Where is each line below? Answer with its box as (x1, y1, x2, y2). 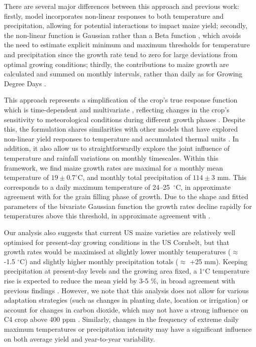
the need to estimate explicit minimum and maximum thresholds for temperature (4, 39, 250, 50)
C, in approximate (176, 181, 231, 192)
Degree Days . (4, 78, 46, 88)
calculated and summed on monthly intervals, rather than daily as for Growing (4, 69, 243, 79)
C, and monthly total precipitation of (77, 172, 190, 182)
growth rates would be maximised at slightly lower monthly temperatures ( (4, 246, 231, 257)
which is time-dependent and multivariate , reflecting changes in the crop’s (4, 104, 229, 114)
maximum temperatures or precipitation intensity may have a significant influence (4, 324, 252, 334)
